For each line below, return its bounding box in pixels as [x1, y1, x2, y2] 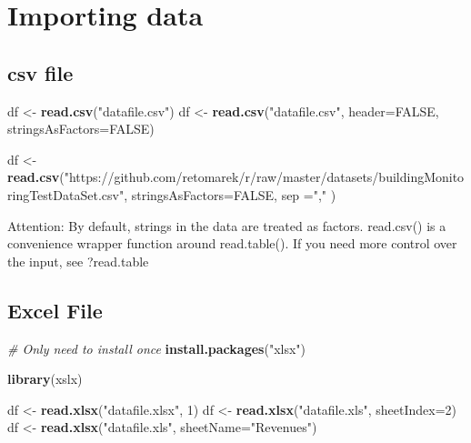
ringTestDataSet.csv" [7, 185, 125, 204]
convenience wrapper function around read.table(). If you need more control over [7, 234, 457, 253]
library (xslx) [7, 369, 83, 388]
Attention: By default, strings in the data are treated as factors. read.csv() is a [7, 216, 446, 235]
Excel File [7, 296, 103, 324]
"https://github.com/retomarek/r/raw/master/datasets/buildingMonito [64, 167, 465, 186]
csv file [7, 58, 74, 86]
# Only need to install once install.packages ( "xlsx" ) [7, 338, 306, 357]
